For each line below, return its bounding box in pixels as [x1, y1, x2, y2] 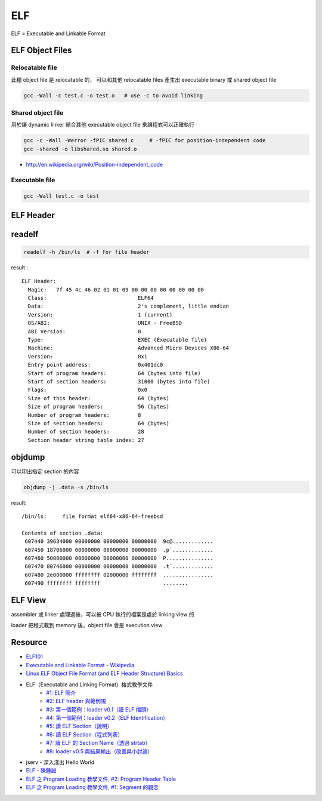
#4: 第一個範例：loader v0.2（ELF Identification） [46, 714, 168, 722]
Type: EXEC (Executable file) [27, 336, 208, 343]
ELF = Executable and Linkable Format [11, 30, 106, 37]
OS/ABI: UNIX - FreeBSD [27, 320, 182, 327]
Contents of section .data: [21, 529, 104, 536]
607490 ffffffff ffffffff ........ [24, 580, 188, 587]
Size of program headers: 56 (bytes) [27, 403, 170, 410]
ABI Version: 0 [27, 328, 141, 334]
